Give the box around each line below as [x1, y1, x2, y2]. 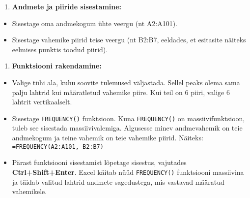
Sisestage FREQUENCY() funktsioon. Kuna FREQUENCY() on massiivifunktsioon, [12, 113, 245, 123]
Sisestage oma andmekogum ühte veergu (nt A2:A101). [12, 18, 177, 28]
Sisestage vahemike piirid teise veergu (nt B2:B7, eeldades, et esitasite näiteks [12, 34, 246, 45]
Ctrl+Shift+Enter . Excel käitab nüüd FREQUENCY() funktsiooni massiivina [12, 166, 244, 177]
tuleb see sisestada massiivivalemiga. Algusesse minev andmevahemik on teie [12, 123, 243, 133]
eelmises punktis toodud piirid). [12, 44, 108, 54]
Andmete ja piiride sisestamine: [12, 1, 122, 11]
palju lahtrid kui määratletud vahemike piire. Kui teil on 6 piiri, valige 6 [12, 87, 230, 97]
